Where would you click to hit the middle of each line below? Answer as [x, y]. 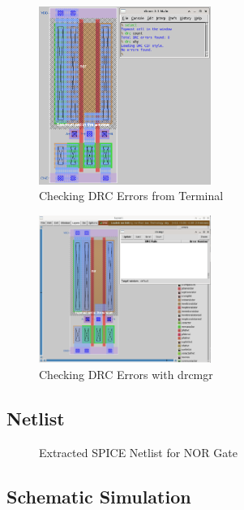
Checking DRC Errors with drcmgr [126, 374]
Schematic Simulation [99, 496]
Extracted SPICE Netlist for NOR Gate [138, 452]
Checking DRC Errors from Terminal [131, 196]
